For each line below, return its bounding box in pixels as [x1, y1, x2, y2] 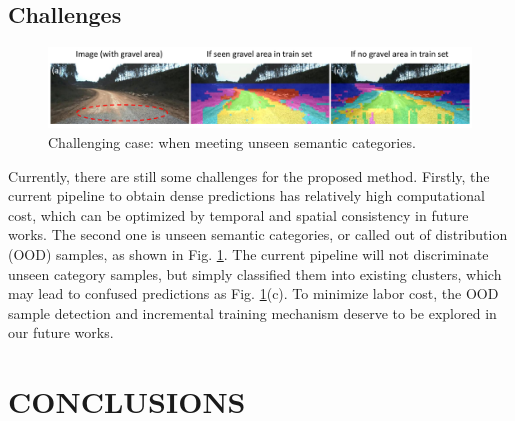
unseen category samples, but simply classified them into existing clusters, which [8, 263, 502, 284]
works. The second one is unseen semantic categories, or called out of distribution [8, 224, 508, 245]
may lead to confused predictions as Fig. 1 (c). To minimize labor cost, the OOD [8, 283, 499, 304]
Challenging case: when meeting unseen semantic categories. [48, 131, 416, 152]
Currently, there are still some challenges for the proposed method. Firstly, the [8, 165, 490, 186]
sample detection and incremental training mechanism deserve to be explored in [8, 302, 497, 323]
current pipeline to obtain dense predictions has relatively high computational [8, 185, 485, 206]
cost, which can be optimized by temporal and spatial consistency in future [8, 204, 469, 225]
